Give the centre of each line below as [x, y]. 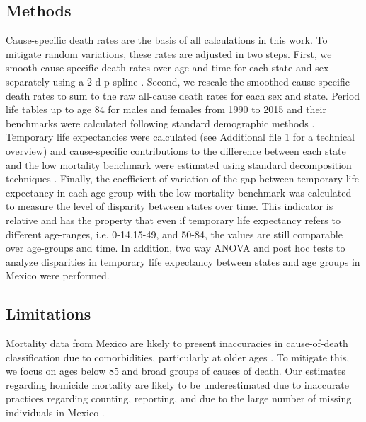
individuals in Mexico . [55, 412]
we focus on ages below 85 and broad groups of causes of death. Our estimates [176, 371]
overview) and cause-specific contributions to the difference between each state [176, 150]
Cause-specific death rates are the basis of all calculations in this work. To [167, 40]
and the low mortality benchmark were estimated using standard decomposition [179, 164]
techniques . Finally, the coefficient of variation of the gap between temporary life [182, 178]
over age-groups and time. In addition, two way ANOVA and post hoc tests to [176, 248]
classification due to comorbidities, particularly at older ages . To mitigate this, [178, 357]
